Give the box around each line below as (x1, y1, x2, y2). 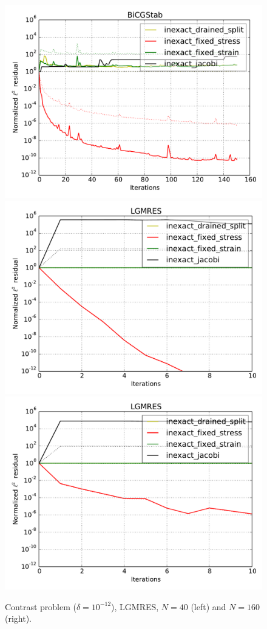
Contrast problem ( (5, 600, 76, 613)
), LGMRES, (111, 600, 159, 613)
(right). (5, 612, 32, 625)
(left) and (191, 600, 226, 613)
